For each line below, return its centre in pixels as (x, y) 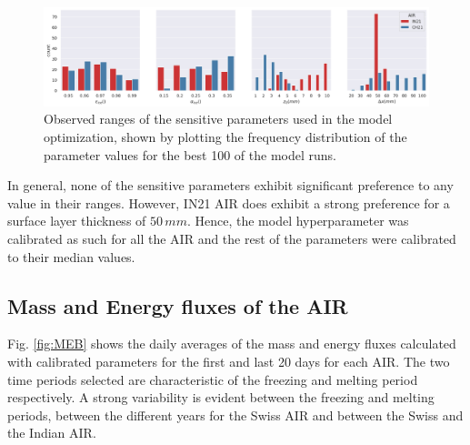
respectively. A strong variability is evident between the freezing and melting (221, 397)
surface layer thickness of (77, 221)
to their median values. (71, 256)
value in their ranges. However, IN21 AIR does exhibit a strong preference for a (229, 202)
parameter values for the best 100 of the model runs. (190, 154)
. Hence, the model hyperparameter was (298, 221)
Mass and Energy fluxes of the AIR (178, 305)
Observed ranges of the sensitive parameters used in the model (218, 119)
